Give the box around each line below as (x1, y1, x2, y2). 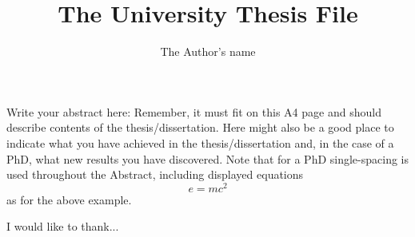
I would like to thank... (6, 218, 119, 235)
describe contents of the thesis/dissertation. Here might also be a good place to (6, 119, 394, 136)
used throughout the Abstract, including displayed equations (6, 166, 304, 183)
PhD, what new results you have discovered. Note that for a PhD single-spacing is (6, 150, 409, 167)
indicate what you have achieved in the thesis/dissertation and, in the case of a (6, 134, 394, 151)
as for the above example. (6, 191, 132, 207)
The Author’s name (160, 43, 256, 60)
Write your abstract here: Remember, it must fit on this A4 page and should (6, 103, 381, 120)
